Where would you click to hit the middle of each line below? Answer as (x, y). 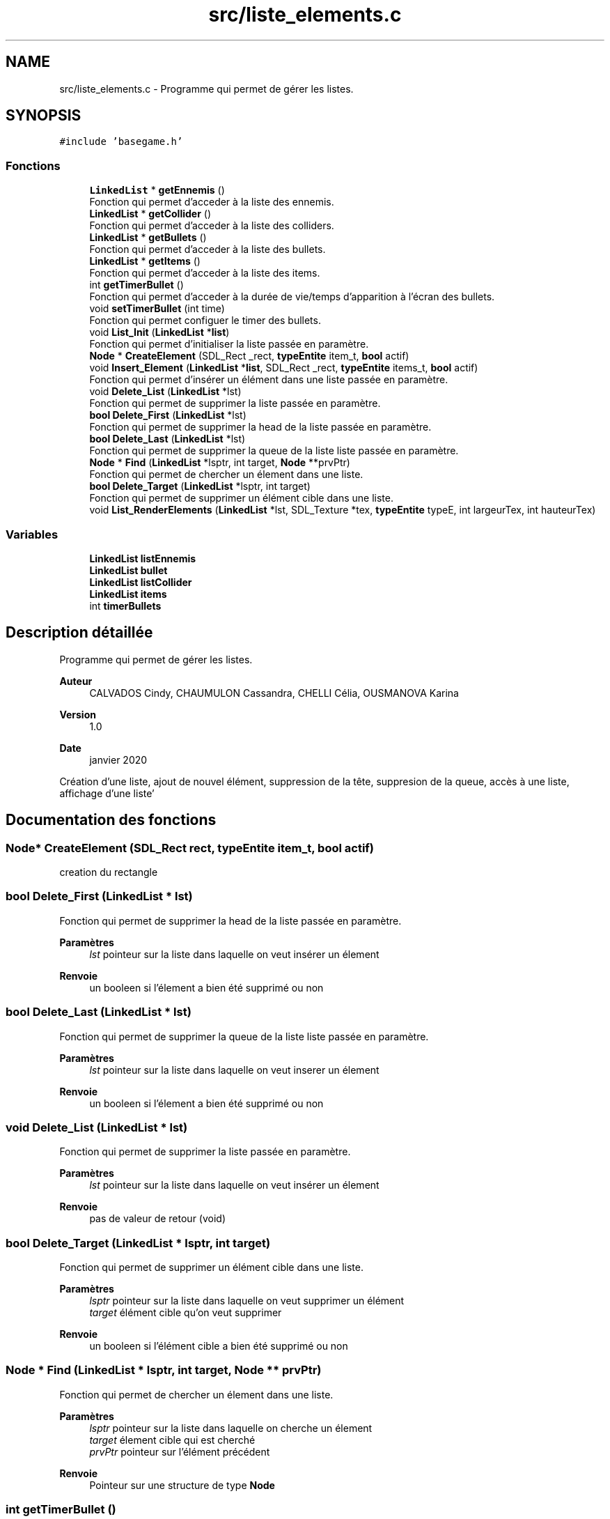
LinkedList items (128, 594)
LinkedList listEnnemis (143, 558)
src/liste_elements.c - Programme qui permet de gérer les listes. (206, 88)
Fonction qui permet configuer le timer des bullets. (205, 321)
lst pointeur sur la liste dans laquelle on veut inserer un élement (234, 1070)
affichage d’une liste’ (107, 793)
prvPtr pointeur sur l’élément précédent (180, 1451)
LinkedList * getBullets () (148, 238)
